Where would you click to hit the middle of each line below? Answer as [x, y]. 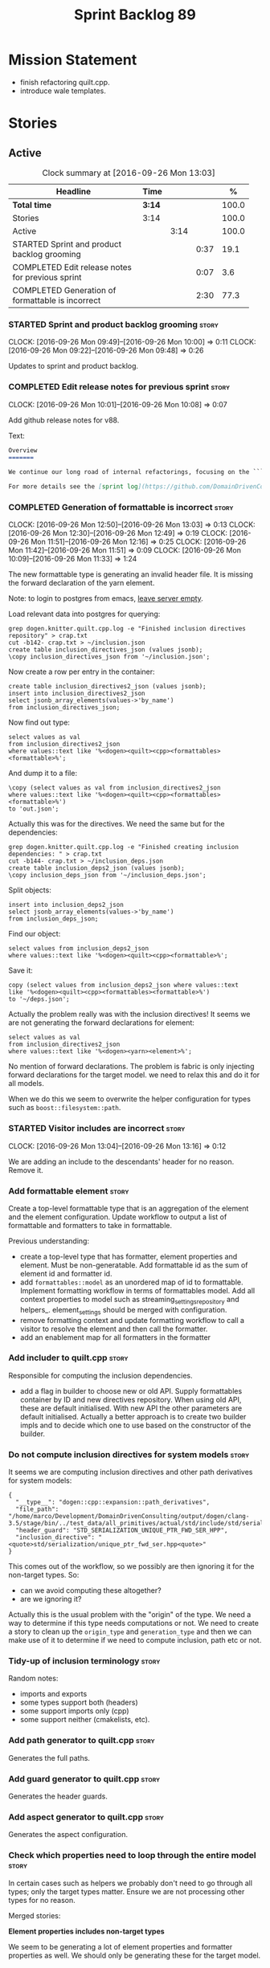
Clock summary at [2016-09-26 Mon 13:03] [129, 173]
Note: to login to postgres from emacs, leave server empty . [106, 598]
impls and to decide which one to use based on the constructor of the [135, 1425]
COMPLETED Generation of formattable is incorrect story [121, 507]
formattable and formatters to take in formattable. [90, 1225]
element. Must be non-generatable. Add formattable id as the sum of [134, 1265]
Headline [74, 191]
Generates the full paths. [49, 1758]
